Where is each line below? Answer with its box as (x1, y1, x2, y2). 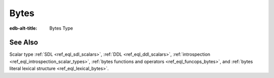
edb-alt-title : (9, 25, 38, 31)
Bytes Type (49, 25, 73, 31)
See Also (9, 38, 38, 47)
